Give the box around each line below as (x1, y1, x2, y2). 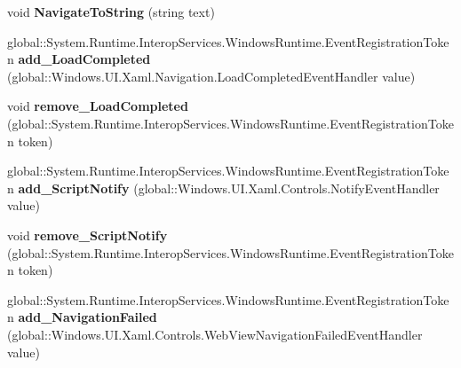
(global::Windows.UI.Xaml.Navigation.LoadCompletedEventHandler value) (7, 67, 416, 85)
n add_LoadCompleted (7, 50, 151, 68)
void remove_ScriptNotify (7, 225, 168, 244)
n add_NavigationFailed (7, 308, 157, 326)
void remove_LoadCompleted (7, 97, 188, 115)
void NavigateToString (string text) (7, 3, 215, 20)
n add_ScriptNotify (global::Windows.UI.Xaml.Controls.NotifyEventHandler (7, 178, 440, 197)
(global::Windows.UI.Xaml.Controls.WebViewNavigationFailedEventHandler (7, 325, 423, 343)
